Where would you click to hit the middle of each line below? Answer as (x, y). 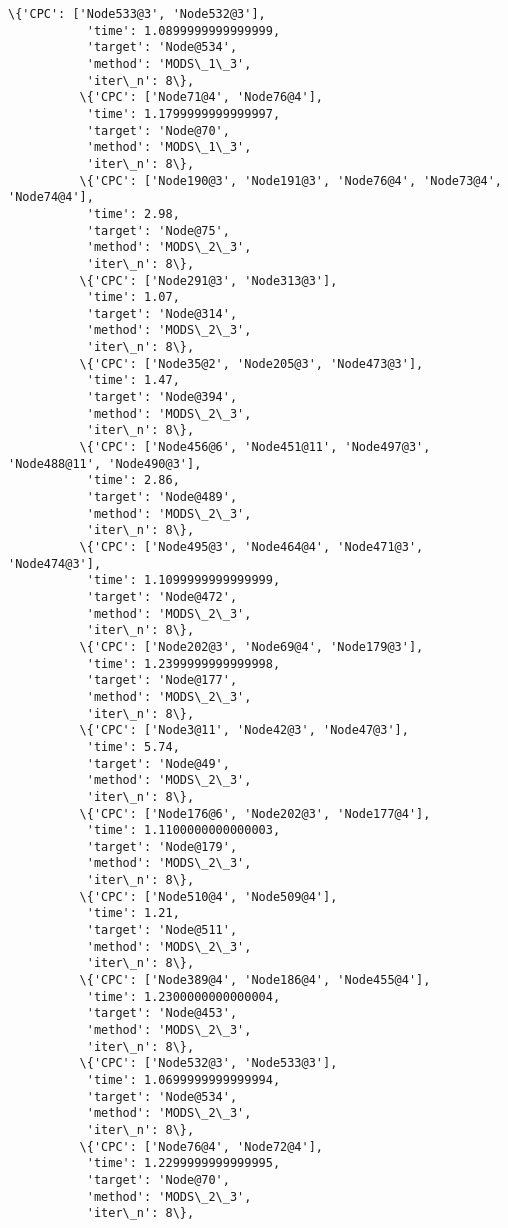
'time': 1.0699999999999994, (183, 1080)
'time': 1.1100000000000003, (183, 830)
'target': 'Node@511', (162, 930)
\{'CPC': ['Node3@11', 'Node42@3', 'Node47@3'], (244, 730)
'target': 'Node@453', (162, 1013)
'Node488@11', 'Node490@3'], (105, 463)
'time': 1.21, (133, 913)
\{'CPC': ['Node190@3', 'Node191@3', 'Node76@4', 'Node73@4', (290, 180)
